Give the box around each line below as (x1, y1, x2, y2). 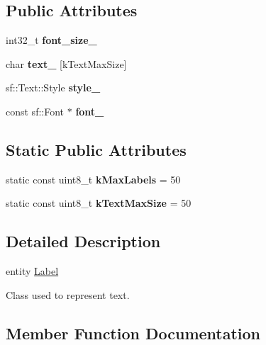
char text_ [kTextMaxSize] (6, 56, 127, 71)
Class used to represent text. (6, 287, 130, 302)
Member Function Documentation (6, 322, 261, 344)
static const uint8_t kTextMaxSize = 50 (6, 196, 192, 210)
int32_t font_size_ (6, 33, 97, 47)
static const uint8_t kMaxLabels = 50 (6, 171, 181, 186)
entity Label (6, 264, 59, 278)
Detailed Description (6, 230, 161, 252)
